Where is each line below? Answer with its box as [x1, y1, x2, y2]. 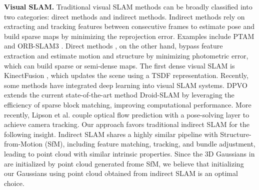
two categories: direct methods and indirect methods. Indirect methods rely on [4, 11, 245, 21]
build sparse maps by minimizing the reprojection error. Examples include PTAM [4, 30, 254, 41]
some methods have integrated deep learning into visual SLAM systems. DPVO [4, 79, 247, 90]
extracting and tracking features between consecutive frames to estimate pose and [4, 21, 254, 31]
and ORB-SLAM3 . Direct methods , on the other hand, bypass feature [4, 40, 223, 51]
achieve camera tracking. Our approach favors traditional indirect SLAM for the [4, 119, 250, 129]
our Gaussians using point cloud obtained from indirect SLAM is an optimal [4, 168, 238, 178]
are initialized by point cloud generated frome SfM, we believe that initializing [4, 158, 244, 168]
